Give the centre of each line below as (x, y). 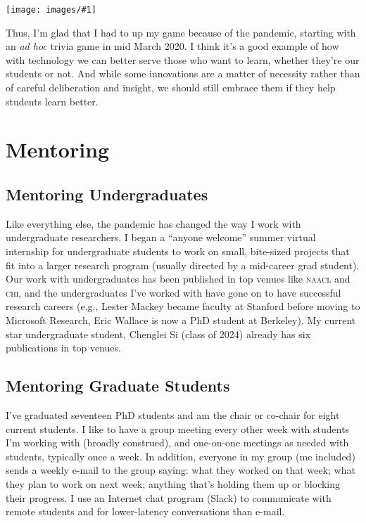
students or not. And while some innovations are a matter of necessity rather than (183, 73)
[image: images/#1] (51, 10)
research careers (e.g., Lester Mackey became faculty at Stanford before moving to (183, 306)
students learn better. (52, 101)
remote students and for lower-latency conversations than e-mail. (145, 511)
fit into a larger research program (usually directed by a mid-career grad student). (183, 265)
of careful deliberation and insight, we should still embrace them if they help (171, 88)
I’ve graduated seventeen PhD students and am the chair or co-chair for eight (173, 414)
